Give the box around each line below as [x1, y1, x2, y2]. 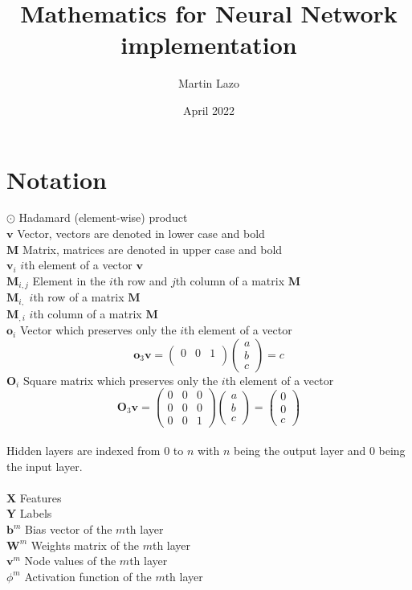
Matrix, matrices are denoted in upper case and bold [22, 240, 283, 257]
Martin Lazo [177, 75, 240, 92]
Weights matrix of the [31, 536, 139, 553]
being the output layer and [234, 442, 366, 459]
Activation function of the [24, 567, 152, 584]
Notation [6, 162, 107, 195]
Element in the [32, 272, 106, 289]
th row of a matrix [33, 289, 124, 305]
